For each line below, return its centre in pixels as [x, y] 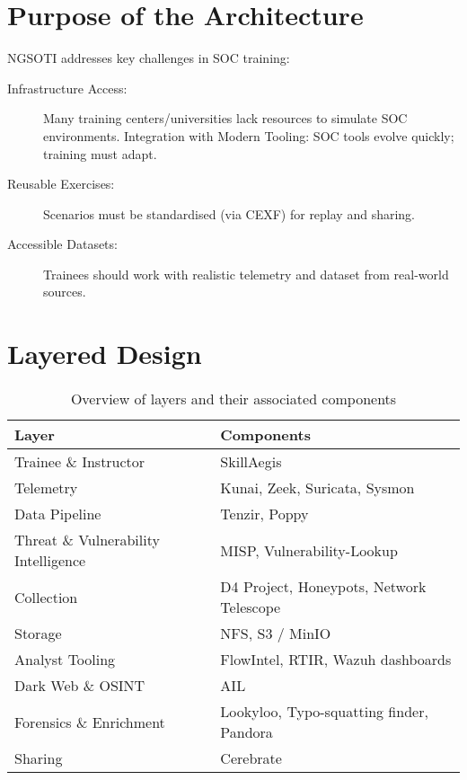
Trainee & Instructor [80, 462]
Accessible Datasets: [62, 244]
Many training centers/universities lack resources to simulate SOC [225, 118]
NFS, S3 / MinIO [276, 634]
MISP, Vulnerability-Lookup [309, 550]
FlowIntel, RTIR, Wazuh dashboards [336, 660]
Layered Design [105, 354]
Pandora [247, 732]
